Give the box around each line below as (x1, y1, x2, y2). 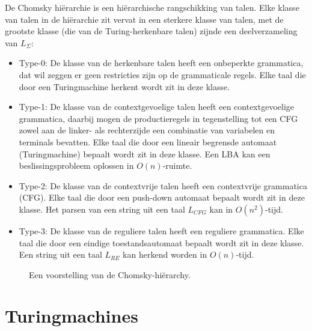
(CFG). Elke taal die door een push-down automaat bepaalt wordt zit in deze (19, 191, 305, 204)
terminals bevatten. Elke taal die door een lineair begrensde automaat (19, 135, 277, 148)
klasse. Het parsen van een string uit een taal (19, 202, 185, 215)
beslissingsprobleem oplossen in (19, 159, 134, 172)
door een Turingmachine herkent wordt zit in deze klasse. (19, 80, 230, 93)
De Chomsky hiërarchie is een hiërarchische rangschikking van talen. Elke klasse (5, 1, 299, 13)
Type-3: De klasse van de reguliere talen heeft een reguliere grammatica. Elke (19, 224, 304, 237)
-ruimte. (162, 159, 192, 172)
